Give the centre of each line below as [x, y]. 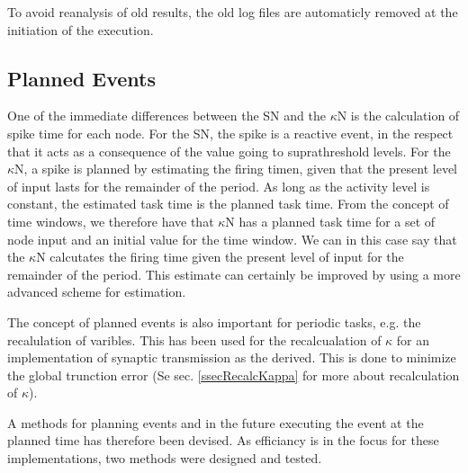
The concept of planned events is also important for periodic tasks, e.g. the [214, 321]
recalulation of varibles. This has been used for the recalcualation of [194, 339]
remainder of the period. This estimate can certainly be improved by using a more [234, 274]
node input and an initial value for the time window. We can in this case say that [232, 239]
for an [413, 339]
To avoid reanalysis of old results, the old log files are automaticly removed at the [233, 12]
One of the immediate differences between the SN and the [166, 116]
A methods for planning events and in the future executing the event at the [216, 422]
